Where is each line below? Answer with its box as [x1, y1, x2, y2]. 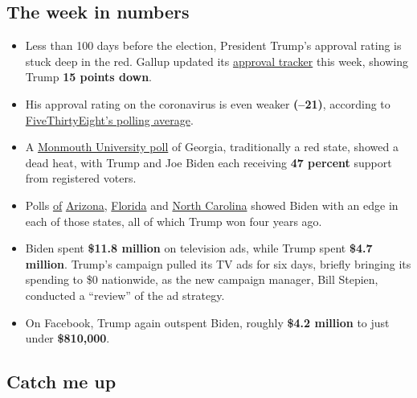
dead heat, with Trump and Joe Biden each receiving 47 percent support [25, 154, 392, 170]
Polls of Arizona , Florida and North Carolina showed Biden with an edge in [25, 196, 399, 213]
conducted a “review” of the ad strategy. [25, 286, 225, 303]
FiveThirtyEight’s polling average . [25, 111, 194, 128]
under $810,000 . [25, 330, 110, 347]
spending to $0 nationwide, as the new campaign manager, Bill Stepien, [25, 271, 378, 288]
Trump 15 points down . [25, 68, 153, 85]
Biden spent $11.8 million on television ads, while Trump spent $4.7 [25, 240, 373, 256]
